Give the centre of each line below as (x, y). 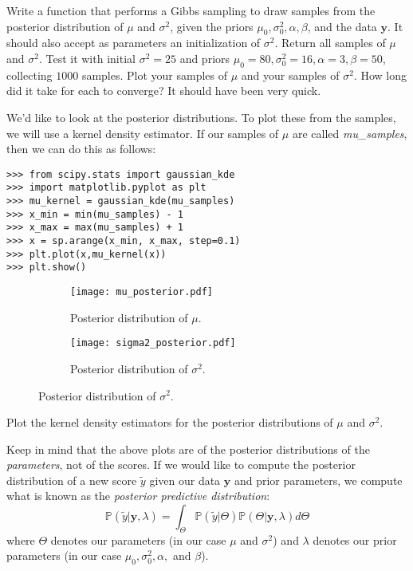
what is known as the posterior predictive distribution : (138, 496)
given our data (185, 480)
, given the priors (212, 26)
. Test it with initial (87, 58)
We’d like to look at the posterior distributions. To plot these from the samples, (201, 117)
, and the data (342, 26)
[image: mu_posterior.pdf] (142, 292)
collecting (29, 75)
